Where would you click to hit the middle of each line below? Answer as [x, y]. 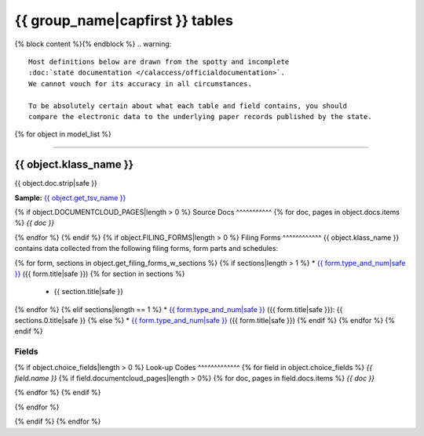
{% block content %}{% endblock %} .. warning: [93, 44]
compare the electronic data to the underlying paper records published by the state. [200, 116]
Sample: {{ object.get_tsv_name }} [70, 198]
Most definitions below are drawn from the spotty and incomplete [159, 62]
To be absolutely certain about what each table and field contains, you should [188, 105]
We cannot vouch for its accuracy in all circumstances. [141, 84]
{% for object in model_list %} [63, 134]
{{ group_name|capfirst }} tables [124, 20]
